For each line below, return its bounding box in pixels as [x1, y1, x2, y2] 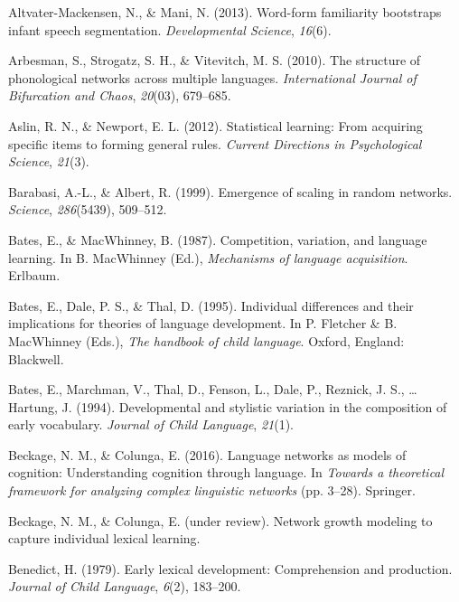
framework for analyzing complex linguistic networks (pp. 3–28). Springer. [8, 481, 416, 500]
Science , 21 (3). [8, 152, 89, 171]
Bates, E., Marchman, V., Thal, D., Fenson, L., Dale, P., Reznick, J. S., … [8, 380, 417, 399]
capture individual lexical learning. [8, 529, 201, 548]
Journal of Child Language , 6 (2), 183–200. [8, 577, 241, 596]
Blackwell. [8, 349, 64, 368]
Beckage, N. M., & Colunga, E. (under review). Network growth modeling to [8, 511, 433, 530]
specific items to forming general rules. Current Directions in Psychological [8, 134, 422, 153]
